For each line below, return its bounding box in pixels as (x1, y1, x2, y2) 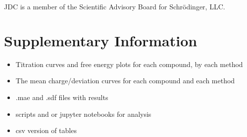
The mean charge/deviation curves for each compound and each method (15, 75, 235, 86)
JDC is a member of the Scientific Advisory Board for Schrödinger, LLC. (4, 1, 225, 11)
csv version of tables (15, 125, 77, 136)
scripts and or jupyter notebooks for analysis (15, 108, 151, 119)
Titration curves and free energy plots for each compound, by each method (15, 59, 243, 69)
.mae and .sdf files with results (15, 92, 108, 102)
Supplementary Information (4, 30, 198, 50)
